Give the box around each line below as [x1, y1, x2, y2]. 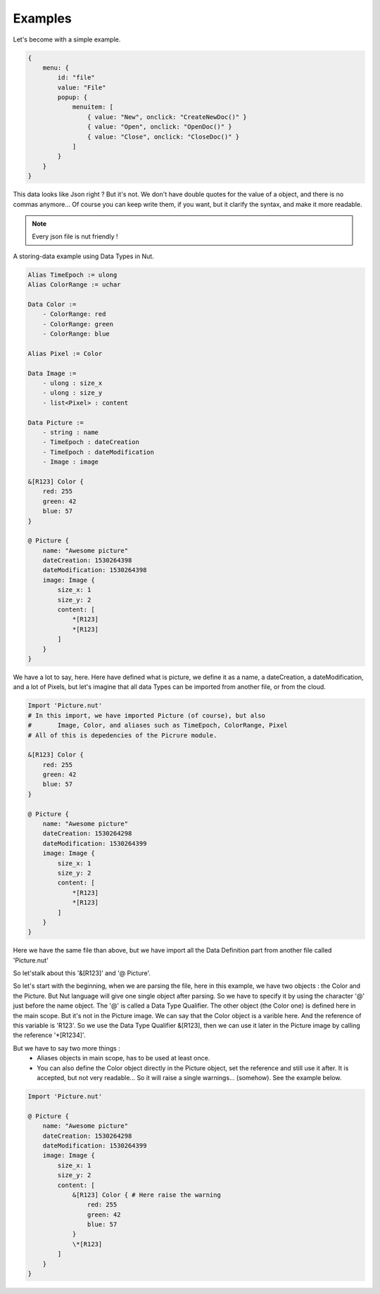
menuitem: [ [72, 103, 114, 111]
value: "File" [57, 83, 106, 91]
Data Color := [27, 300, 77, 308]
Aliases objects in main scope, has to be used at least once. [37, 1054, 210, 1063]
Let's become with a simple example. [13, 35, 121, 44]
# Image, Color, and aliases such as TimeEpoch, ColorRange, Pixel [27, 721, 288, 730]
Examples [13, 11, 72, 26]
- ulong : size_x [42, 379, 103, 387]
